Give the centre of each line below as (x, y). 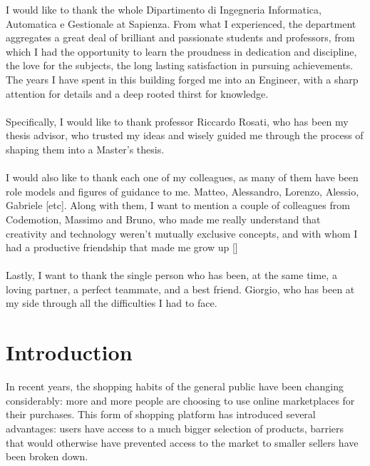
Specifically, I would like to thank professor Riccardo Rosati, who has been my (177, 121)
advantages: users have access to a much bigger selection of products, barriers (175, 428)
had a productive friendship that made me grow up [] (122, 247)
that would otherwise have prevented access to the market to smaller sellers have (182, 442)
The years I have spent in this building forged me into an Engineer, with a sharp (182, 79)
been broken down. (47, 456)
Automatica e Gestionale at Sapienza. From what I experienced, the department (181, 23)
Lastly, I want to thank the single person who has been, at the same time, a (171, 275)
